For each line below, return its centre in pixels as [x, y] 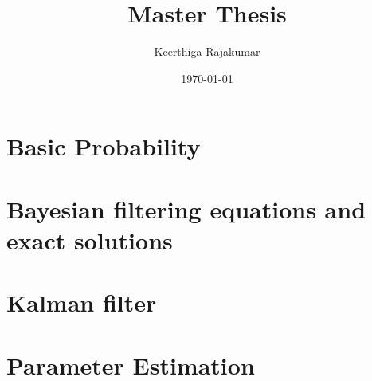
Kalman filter [82, 302]
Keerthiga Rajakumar [207, 51]
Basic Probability [104, 146]
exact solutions [90, 240]
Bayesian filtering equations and [186, 208]
